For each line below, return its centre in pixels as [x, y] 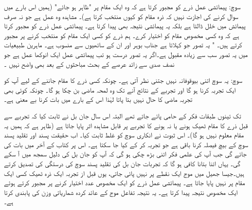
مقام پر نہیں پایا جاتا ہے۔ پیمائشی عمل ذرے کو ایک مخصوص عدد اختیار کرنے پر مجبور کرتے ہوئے [125, 182]
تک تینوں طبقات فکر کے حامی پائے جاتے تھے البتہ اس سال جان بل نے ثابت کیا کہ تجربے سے [123, 115]
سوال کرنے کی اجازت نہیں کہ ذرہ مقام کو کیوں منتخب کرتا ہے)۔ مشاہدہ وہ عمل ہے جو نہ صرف [121, 16]
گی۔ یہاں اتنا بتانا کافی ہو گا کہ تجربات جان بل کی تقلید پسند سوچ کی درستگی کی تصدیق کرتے [122, 163]
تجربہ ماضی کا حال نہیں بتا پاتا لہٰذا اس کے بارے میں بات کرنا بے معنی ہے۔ [98, 99]
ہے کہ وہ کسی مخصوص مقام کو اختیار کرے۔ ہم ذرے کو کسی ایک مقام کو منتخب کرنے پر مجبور [122, 35]
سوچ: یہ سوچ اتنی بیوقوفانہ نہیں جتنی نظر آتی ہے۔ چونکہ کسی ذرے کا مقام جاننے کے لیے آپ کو [123, 80]
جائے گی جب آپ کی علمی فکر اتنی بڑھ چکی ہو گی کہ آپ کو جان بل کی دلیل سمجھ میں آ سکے [126, 154]
